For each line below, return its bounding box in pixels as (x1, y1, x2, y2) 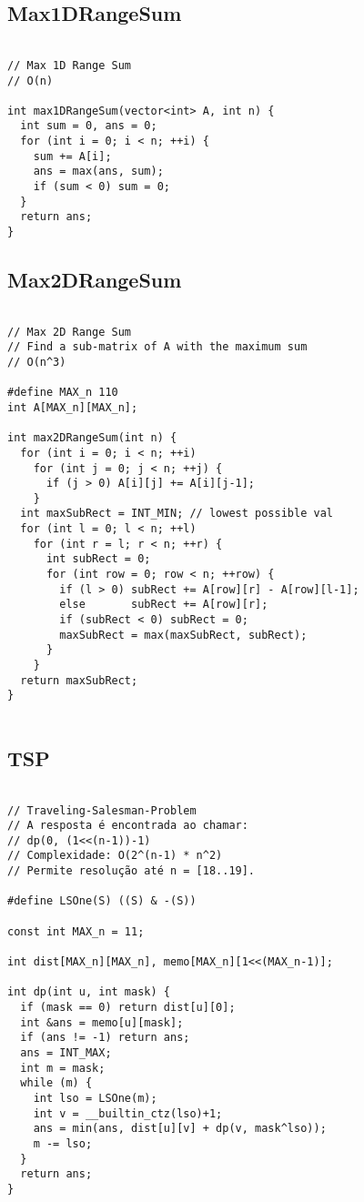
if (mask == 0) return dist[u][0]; (20, 1001, 236, 1015)
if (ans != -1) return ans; (20, 1031, 190, 1045)
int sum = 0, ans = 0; (20, 119, 157, 133)
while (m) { (20, 1076, 93, 1090)
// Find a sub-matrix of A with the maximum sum (7, 340, 308, 354)
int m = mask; (20, 1061, 106, 1075)
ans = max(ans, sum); (33, 165, 164, 178)
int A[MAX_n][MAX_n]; (7, 400, 138, 414)
